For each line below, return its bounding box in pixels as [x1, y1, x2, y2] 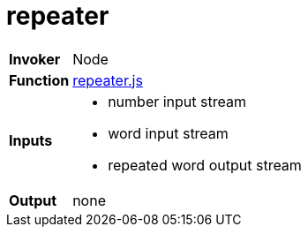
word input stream [108, 124, 229, 142]
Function [9, 71, 70, 89]
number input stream [108, 92, 246, 110]
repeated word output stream [108, 155, 302, 174]
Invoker [9, 49, 61, 68]
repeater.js [72, 71, 143, 89]
